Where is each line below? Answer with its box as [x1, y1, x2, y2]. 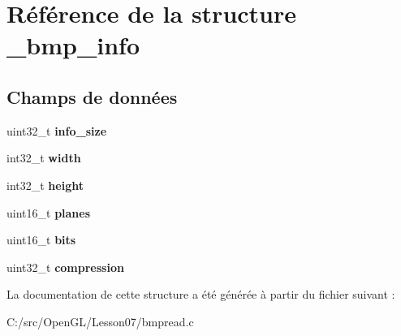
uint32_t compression [6, 258, 124, 275]
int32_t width [6, 149, 81, 166]
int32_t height [6, 176, 84, 193]
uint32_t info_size [6, 122, 107, 139]
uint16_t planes [6, 204, 91, 221]
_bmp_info [6, 28, 140, 62]
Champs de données [6, 84, 178, 109]
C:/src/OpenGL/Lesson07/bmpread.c [6, 312, 194, 330]
